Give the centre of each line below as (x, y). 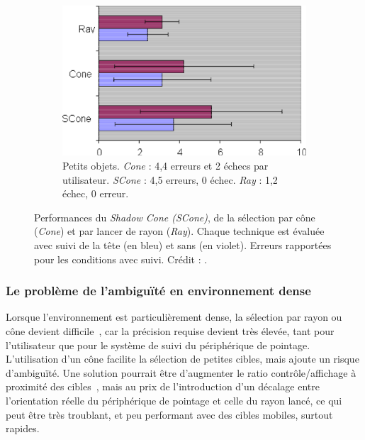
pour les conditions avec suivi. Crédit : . (121, 259)
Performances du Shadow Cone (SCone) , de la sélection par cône (175, 217)
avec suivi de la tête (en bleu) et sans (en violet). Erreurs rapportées (183, 244)
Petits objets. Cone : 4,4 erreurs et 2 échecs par (165, 166)
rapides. (23, 428)
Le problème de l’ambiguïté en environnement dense (158, 291)
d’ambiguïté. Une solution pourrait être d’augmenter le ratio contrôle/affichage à (181, 372)
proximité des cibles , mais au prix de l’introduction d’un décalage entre (163, 386)
